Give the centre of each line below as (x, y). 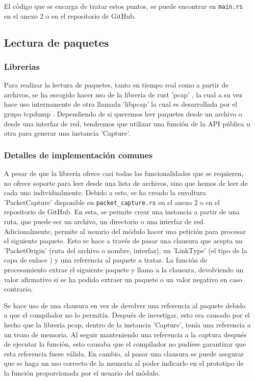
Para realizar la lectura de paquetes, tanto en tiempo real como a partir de (116, 85)
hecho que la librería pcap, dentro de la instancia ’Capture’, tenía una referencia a (127, 324)
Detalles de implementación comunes (78, 155)
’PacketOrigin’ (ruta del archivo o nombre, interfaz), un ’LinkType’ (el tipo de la (126, 250)
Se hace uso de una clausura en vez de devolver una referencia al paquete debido (125, 305)
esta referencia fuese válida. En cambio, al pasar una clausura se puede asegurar (124, 353)
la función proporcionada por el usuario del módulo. (82, 372)
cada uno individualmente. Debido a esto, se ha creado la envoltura (105, 192)
